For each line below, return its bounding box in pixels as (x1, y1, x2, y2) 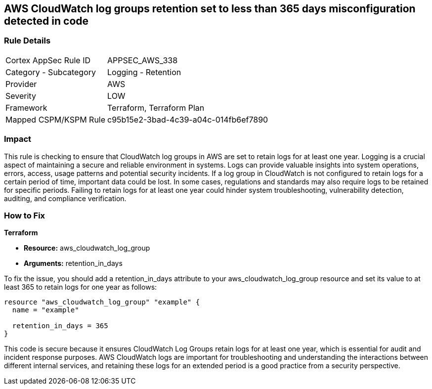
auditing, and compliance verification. (4, 194, 127, 203)
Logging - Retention (107, 67, 181, 77)
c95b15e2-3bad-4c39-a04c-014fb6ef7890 (107, 114, 268, 125)
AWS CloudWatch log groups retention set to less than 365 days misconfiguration (4, 2, 416, 15)
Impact (4, 134, 32, 144)
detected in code (4, 15, 89, 27)
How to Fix (4, 210, 45, 220)
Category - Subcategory (5, 67, 96, 77)
